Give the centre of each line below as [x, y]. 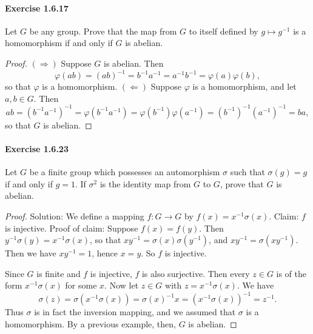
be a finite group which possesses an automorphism [125, 172]
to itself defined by [224, 31]
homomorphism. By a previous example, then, [90, 324]
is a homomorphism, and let [244, 86]
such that [247, 172]
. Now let [122, 285]
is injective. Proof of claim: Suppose [72, 228]
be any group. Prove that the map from [103, 31]
